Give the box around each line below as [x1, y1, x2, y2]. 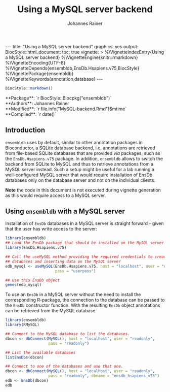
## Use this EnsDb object [5, 278, 60, 283]
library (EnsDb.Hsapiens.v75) [5, 245, 67, 250]
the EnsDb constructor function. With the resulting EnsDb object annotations [5, 302, 160, 308]
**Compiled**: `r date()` [5, 111, 57, 117]
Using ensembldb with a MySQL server [5, 207, 125, 216]
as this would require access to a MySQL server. [5, 192, 106, 199]
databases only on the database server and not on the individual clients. [5, 177, 156, 183]
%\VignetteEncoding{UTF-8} [5, 59, 66, 66]
